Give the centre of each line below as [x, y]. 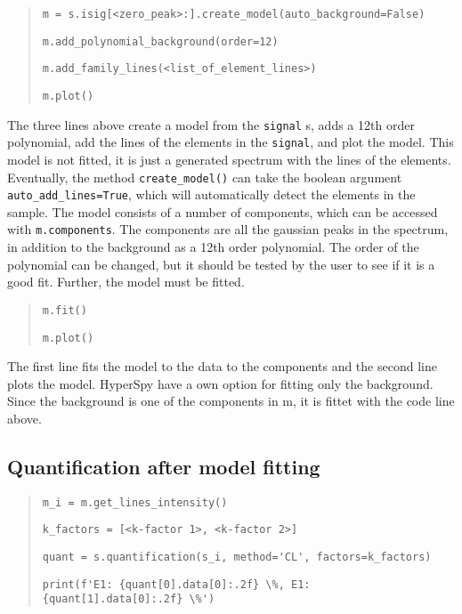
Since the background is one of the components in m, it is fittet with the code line [231, 401]
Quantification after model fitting [164, 466]
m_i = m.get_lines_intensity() [135, 502]
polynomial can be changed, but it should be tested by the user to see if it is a [221, 264]
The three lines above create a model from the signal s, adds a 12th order [211, 124]
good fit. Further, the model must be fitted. [126, 282]
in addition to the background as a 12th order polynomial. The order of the [213, 247]
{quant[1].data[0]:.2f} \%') [129, 599]
